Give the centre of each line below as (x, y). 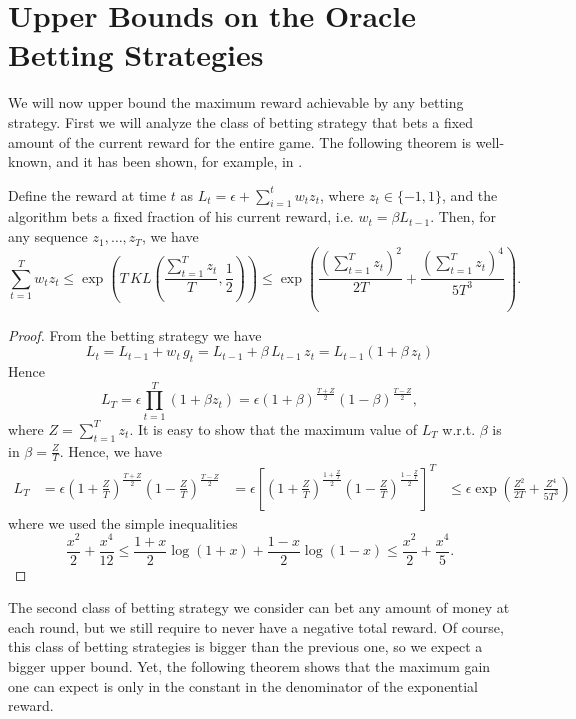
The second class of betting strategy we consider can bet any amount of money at (259, 607)
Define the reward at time (87, 194)
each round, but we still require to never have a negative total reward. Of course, (256, 626)
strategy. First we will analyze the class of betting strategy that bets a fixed (241, 121)
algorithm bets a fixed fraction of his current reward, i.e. (181, 216)
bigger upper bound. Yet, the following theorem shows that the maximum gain (249, 665)
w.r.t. (459, 428)
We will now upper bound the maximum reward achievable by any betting (236, 102)
